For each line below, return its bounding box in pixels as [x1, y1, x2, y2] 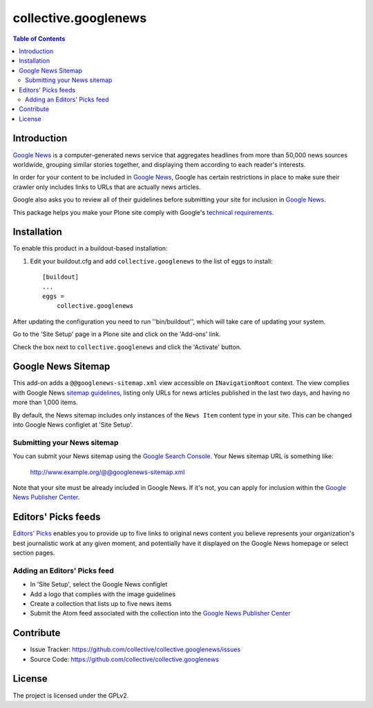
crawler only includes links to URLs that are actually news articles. [12, 183, 201, 191]
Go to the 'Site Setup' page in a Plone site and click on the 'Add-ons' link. [12, 330, 221, 338]
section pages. [12, 549, 55, 557]
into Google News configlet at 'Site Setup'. [12, 421, 133, 429]
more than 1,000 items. [12, 398, 79, 406]
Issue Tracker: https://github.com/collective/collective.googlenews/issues [30, 645, 241, 653]
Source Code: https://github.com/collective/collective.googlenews [30, 655, 219, 663]
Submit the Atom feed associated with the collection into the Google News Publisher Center [30, 609, 291, 618]
